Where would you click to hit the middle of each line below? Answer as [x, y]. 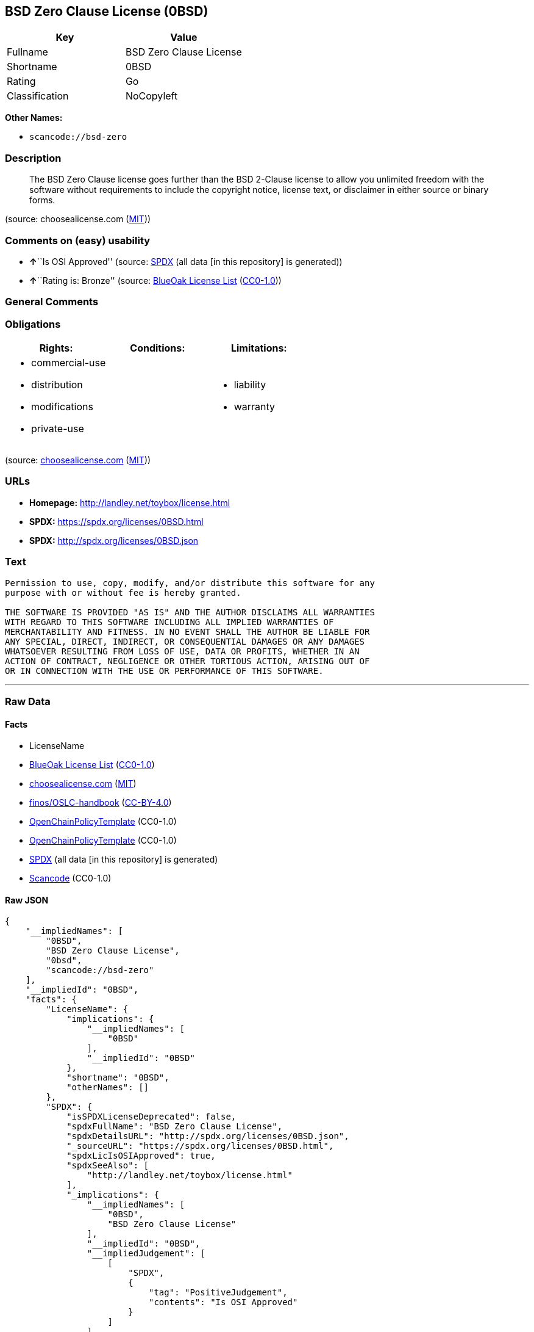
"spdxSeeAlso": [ [108, 1166]
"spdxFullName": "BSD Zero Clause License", [175, 1127]
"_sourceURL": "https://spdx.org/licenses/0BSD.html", [200, 1146]
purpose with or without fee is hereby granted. [123, 592]
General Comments [52, 302]
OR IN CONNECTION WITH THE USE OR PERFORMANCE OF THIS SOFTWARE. [164, 671]
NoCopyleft [151, 96]
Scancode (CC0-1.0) [70, 878]
